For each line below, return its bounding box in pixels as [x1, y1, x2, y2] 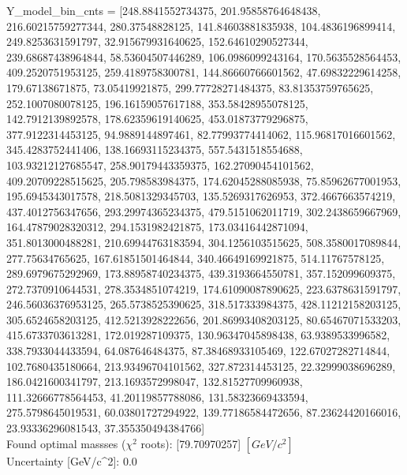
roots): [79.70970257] [140, 435, 241, 451]
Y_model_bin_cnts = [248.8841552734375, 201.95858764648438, [6, 2, 321, 18]
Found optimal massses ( [6, 435, 126, 451]
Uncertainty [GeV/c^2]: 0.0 [6, 452, 137, 469]
